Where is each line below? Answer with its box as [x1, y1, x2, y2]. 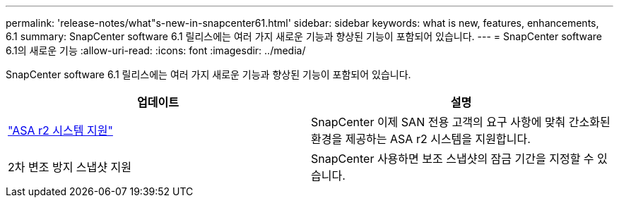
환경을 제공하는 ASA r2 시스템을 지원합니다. [311, 132, 531, 146]
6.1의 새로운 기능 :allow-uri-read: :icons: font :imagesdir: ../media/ [6, 44, 306, 56]
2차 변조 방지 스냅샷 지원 [8, 160, 131, 174]
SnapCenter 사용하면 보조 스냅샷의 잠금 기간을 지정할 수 [311, 152, 594, 166]
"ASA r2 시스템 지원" [8, 123, 113, 137]
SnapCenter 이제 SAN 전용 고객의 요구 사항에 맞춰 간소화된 [311, 115, 611, 129]
